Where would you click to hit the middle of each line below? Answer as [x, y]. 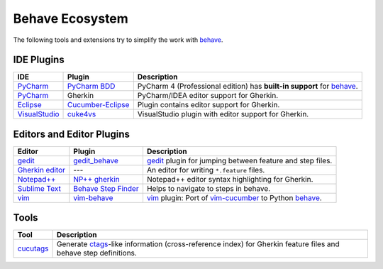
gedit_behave [96, 160]
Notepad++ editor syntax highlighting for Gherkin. [230, 179]
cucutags [33, 248]
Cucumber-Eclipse [99, 105]
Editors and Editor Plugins [72, 134]
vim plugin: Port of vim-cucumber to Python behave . [234, 197]
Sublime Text [39, 188]
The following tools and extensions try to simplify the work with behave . [118, 40]
